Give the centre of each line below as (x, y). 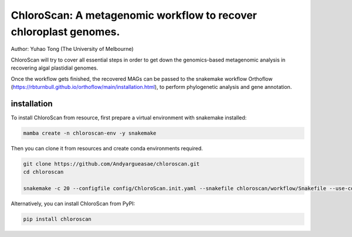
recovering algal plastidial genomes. (55, 68)
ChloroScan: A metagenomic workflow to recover (134, 15)
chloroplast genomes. (65, 32)
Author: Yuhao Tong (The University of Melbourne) (72, 49)
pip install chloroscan (57, 219)
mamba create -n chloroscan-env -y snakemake (90, 133)
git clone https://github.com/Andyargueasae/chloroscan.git (111, 164)
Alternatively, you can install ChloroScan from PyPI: (73, 203)
